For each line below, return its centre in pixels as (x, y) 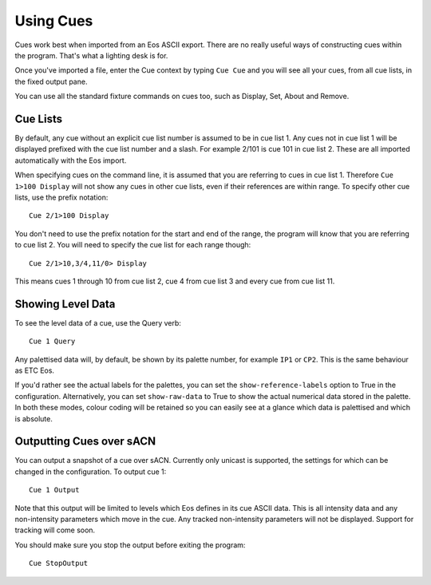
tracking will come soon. (55, 530)
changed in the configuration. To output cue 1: (91, 472)
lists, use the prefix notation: (61, 197)
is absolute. (34, 418)
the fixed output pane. (51, 81)
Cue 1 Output (54, 490)
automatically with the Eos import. (71, 160)
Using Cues (54, 21)
